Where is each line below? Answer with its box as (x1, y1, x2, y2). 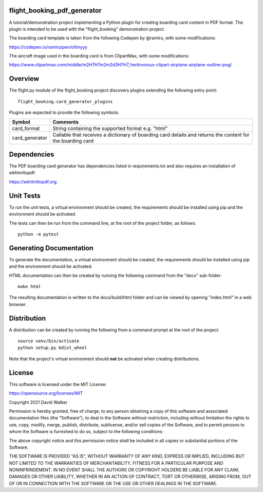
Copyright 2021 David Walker (9, 399, 68, 405)
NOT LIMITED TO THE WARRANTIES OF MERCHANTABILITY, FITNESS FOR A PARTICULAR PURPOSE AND (9, 460, 224, 466)
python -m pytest (18, 231, 59, 237)
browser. (9, 301, 27, 307)
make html (18, 284, 41, 289)
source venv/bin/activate (18, 338, 80, 344)
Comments (52, 118, 79, 125)
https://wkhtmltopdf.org (9, 179, 57, 184)
